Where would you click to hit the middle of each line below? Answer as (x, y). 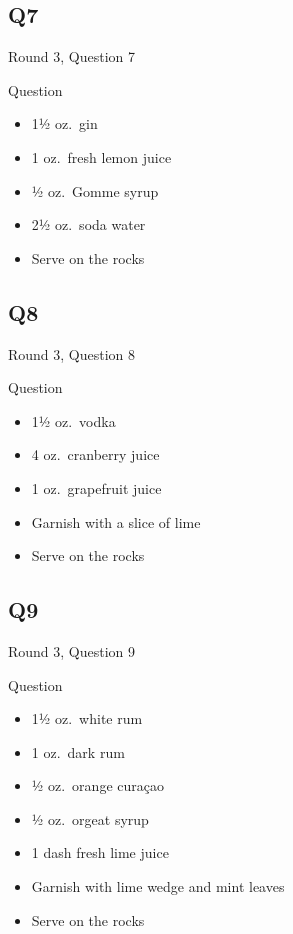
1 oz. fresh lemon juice (101, 156)
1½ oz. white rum (87, 718)
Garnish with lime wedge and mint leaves (158, 886)
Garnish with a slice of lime (116, 521)
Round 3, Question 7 (72, 56)
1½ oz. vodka (73, 420)
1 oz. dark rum (78, 751)
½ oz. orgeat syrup (90, 818)
